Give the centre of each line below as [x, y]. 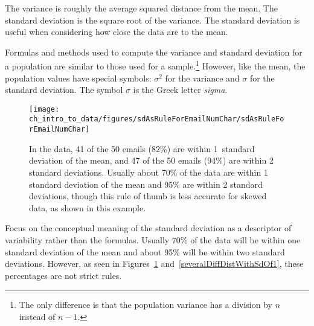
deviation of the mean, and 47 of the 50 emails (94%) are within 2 [151, 160]
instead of [37, 316]
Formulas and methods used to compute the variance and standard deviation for [154, 52]
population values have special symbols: [78, 78]
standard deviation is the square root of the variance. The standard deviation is [152, 20]
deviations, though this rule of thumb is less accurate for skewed [148, 196]
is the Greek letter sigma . [180, 90]
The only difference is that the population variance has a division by [146, 305]
